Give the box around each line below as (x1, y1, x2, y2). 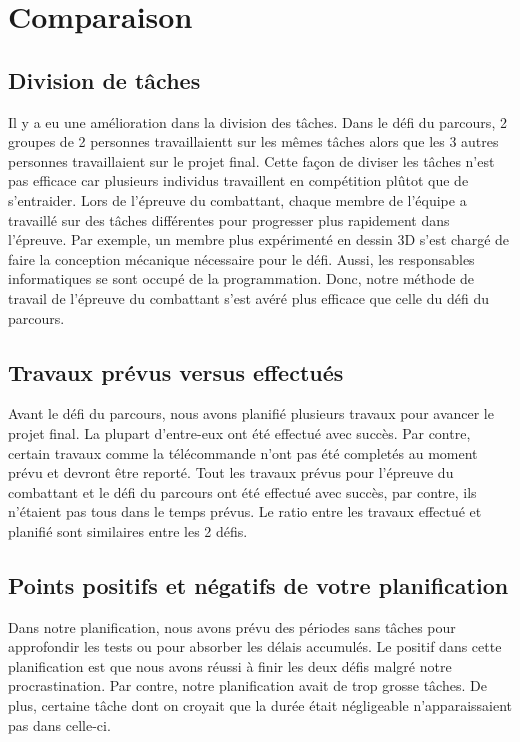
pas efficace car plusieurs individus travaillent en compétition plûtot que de (8, 170, 469, 191)
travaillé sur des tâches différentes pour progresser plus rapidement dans (8, 209, 450, 230)
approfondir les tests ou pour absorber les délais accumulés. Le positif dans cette (8, 636, 502, 657)
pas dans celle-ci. (8, 714, 111, 735)
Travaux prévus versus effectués (8, 356, 344, 387)
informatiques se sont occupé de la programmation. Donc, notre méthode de (8, 268, 475, 289)
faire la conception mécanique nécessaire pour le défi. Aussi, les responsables (8, 248, 475, 269)
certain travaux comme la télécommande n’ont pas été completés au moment (8, 442, 478, 463)
